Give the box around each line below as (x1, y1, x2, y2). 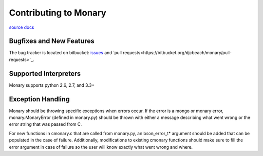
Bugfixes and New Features (9, 37, 94, 45)
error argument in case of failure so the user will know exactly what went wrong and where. (9, 144, 193, 150)
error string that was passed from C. (9, 121, 82, 127)
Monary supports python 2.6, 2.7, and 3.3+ (9, 82, 95, 88)
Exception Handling (9, 95, 70, 103)
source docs (9, 24, 34, 30)
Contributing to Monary (9, 7, 107, 18)
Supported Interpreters (9, 69, 81, 78)
